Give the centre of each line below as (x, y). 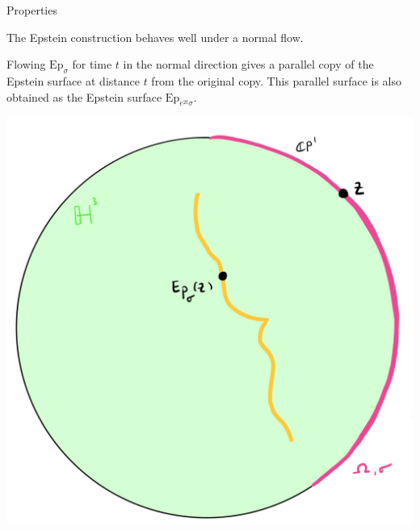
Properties (32, 10)
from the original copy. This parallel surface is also (276, 80)
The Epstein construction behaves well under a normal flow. (155, 37)
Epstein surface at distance (73, 80)
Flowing (26, 64)
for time (92, 64)
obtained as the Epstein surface (84, 96)
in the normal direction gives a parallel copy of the (248, 64)
